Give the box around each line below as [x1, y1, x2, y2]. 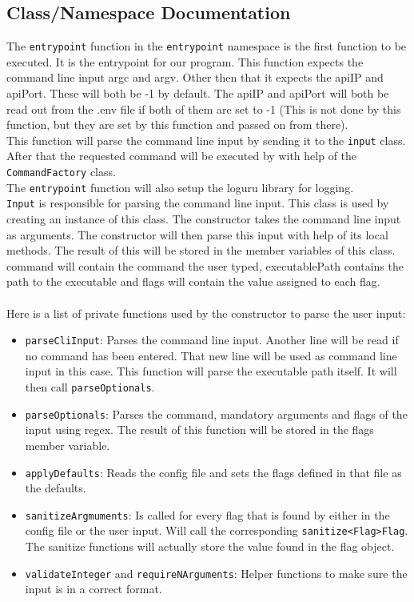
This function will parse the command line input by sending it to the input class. [6, 131, 406, 148]
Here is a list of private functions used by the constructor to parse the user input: [6, 304, 406, 321]
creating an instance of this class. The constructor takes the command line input [6, 211, 401, 227]
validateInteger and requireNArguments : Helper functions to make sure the [25, 564, 408, 581]
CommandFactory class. [6, 163, 116, 180]
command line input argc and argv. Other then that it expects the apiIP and [6, 69, 384, 86]
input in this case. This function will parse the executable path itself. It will [25, 363, 397, 379]
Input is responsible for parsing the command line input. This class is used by [6, 195, 389, 211]
